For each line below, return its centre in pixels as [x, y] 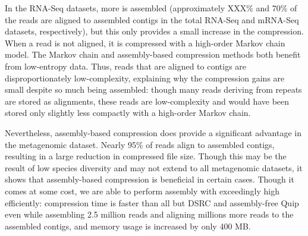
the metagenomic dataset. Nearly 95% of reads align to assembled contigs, [140, 144]
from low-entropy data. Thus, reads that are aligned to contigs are [126, 66]
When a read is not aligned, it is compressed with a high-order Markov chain [145, 43]
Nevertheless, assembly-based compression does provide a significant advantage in [153, 132]
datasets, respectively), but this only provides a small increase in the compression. [154, 31]
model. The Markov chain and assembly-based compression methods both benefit [153, 54]
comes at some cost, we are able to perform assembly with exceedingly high [142, 191]
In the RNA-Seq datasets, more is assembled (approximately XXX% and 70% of [151, 8]
